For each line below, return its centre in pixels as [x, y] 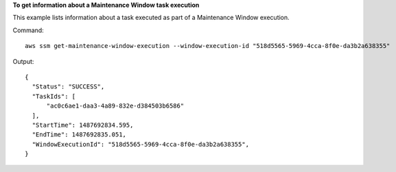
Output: [23, 61]
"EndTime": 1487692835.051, [79, 135]
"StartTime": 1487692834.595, [83, 125]
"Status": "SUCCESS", [68, 87]
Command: [28, 30]
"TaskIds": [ [54, 96]
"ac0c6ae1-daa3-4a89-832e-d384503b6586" [115, 106]
